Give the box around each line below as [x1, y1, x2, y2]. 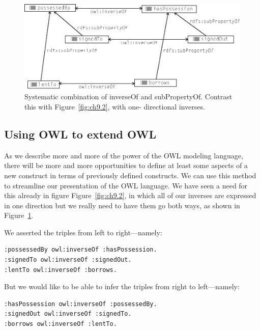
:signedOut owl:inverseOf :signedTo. [4, 310, 132, 318]
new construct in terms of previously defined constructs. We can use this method [4, 170, 256, 180]
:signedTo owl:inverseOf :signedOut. [4, 256, 132, 264]
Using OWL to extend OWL [4, 126, 156, 142]
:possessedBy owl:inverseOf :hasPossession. [4, 246, 157, 254]
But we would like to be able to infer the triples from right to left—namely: [4, 281, 240, 292]
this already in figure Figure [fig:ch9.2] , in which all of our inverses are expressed [4, 190, 256, 201]
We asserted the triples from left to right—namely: [4, 227, 162, 237]
